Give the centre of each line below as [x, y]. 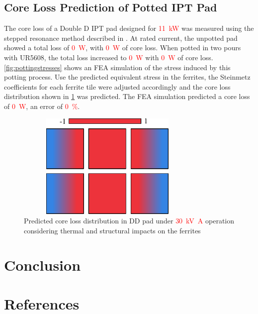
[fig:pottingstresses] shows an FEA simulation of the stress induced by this [117, 67]
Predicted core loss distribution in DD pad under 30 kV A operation [129, 221]
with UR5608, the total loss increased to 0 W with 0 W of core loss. [109, 57]
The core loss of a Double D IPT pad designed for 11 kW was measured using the [129, 28]
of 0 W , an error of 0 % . [42, 106]
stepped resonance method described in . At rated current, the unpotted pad [121, 38]
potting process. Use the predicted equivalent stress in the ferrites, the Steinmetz [127, 77]
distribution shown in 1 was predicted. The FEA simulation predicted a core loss [127, 96]
